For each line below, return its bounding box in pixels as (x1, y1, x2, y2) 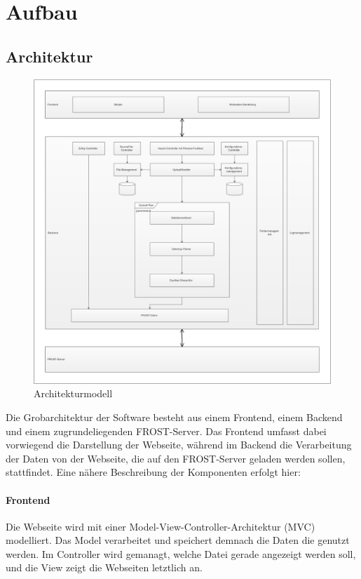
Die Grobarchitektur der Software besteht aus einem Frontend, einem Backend (6, 409, 343, 424)
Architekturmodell (34, 386, 113, 401)
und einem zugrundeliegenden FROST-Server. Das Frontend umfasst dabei (6, 423, 327, 438)
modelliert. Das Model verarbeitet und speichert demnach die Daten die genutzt (6, 533, 350, 547)
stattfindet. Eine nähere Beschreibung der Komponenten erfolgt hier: (6, 465, 301, 479)
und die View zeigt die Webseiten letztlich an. (6, 560, 203, 575)
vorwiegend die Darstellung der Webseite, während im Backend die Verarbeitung (6, 437, 352, 452)
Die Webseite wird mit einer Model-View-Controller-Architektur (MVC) (6, 519, 315, 533)
